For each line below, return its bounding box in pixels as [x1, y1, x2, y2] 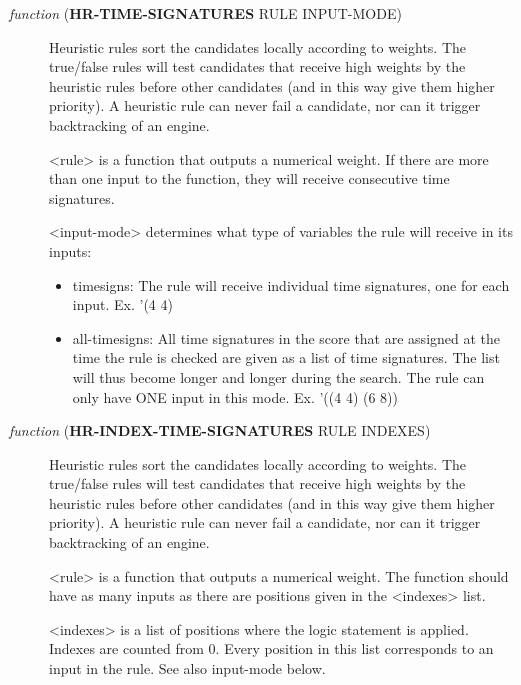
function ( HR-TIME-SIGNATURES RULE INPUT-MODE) [9, 3, 402, 23]
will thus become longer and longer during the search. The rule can [72, 366, 485, 387]
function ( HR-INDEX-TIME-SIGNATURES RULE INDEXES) [9, 420, 431, 441]
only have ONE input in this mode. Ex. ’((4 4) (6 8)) [72, 386, 399, 407]
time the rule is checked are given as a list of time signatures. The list [72, 347, 500, 368]
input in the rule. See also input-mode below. [49, 658, 326, 679]
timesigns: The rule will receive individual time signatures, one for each [72, 274, 510, 295]
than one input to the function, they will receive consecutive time [49, 168, 450, 189]
